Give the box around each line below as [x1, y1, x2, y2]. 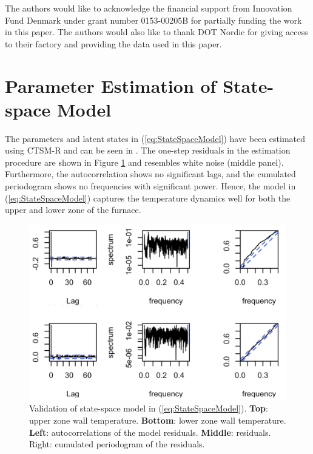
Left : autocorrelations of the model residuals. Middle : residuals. [29, 425, 271, 438]
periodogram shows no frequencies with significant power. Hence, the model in [5, 180, 296, 192]
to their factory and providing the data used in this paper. [5, 37, 222, 50]
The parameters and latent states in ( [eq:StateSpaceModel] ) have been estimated [5, 132, 306, 144]
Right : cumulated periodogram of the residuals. [29, 438, 205, 450]
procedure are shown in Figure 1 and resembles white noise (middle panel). [5, 155, 284, 168]
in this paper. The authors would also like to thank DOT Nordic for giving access [5, 25, 308, 38]
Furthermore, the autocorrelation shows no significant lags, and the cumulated [5, 168, 296, 180]
